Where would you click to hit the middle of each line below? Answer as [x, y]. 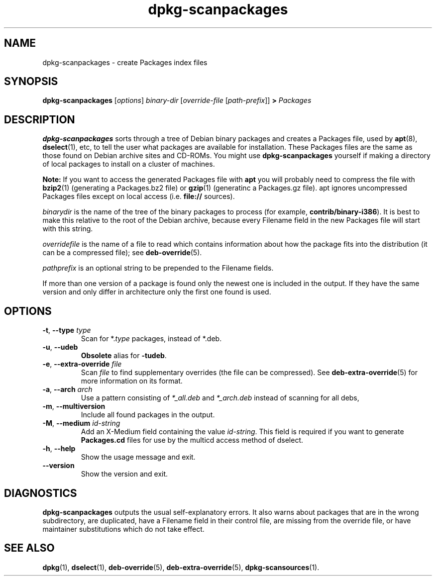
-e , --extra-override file [82, 364]
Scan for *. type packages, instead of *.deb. [151, 339]
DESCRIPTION [40, 119]
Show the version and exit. [124, 474]
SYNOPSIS [31, 82]
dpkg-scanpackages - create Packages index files [125, 62]
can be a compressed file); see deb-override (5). [122, 253]
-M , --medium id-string [81, 423]
